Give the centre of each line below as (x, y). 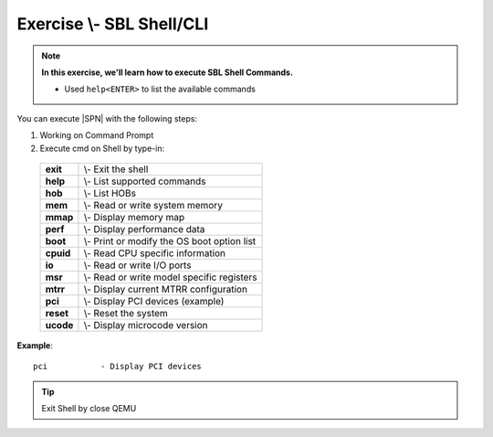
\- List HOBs (110, 193)
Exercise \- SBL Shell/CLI (113, 24)
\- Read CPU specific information (155, 253)
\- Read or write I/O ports (137, 265)
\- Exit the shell (116, 169)
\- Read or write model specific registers (170, 277)
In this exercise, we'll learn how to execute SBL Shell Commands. (168, 72)
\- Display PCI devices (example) (154, 301)
